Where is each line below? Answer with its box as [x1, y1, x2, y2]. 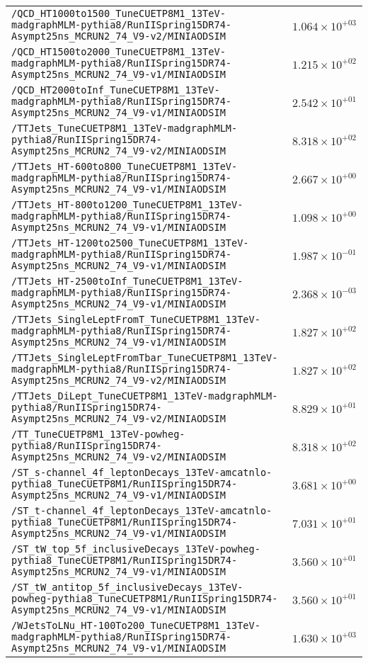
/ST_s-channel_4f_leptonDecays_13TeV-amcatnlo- [11, 467, 272, 478]
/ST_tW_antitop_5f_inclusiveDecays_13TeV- [11, 582, 243, 593]
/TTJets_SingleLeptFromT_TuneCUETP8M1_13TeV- [11, 314, 260, 325]
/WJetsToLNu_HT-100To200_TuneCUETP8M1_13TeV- [11, 620, 260, 631]
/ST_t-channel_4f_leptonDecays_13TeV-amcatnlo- [11, 505, 272, 516]
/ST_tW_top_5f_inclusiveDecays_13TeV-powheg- [11, 543, 260, 555]
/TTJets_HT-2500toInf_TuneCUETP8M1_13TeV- [11, 276, 243, 287]
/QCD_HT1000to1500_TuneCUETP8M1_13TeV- [11, 8, 226, 19]
